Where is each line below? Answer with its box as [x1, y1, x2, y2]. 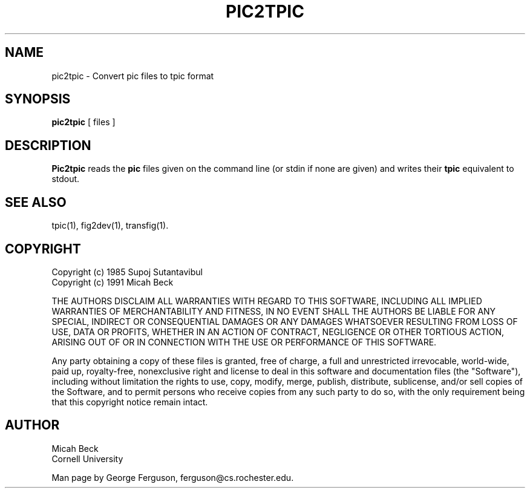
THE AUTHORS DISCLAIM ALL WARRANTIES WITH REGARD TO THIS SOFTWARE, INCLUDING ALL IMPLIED [51, 295, 482, 306]
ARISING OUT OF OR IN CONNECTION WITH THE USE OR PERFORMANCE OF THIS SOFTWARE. [51, 336, 437, 347]
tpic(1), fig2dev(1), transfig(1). [51, 220, 169, 231]
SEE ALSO [5, 194, 67, 210]
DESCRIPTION [5, 137, 91, 153]
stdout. [51, 174, 80, 184]
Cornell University [51, 453, 123, 464]
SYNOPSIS [5, 91, 71, 107]
